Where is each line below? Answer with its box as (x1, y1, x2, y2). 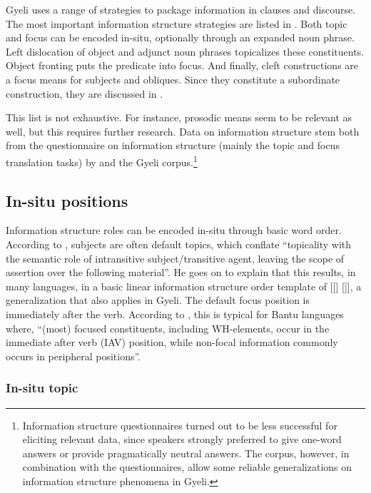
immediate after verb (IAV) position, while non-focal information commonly (6, 335, 338, 350)
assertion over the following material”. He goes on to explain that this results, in (6, 265, 356, 280)
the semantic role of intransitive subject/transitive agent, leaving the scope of (6, 250, 345, 265)
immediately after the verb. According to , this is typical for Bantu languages (6, 306, 344, 321)
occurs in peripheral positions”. (6, 348, 141, 363)
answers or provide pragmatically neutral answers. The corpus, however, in (22, 445, 350, 460)
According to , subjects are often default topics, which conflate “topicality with (6, 236, 352, 251)
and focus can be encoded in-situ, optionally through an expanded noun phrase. (6, 30, 355, 45)
